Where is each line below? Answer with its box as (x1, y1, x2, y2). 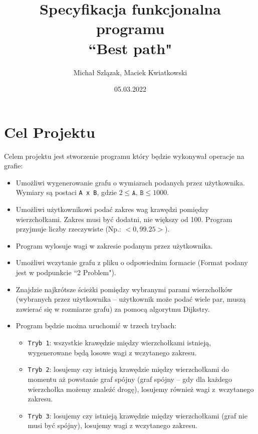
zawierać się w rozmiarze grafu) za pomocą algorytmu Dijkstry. (16, 303, 210, 314)
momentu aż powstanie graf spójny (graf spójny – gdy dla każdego (28, 373, 232, 384)
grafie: (4, 160, 23, 171)
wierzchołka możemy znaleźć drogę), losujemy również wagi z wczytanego (28, 383, 254, 394)
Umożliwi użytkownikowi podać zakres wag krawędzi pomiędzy (16, 204, 209, 214)
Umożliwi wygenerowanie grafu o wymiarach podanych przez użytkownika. (16, 177, 245, 187)
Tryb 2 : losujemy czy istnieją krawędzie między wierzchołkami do (28, 364, 229, 374)
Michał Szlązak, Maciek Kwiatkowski (73, 67, 187, 77)
